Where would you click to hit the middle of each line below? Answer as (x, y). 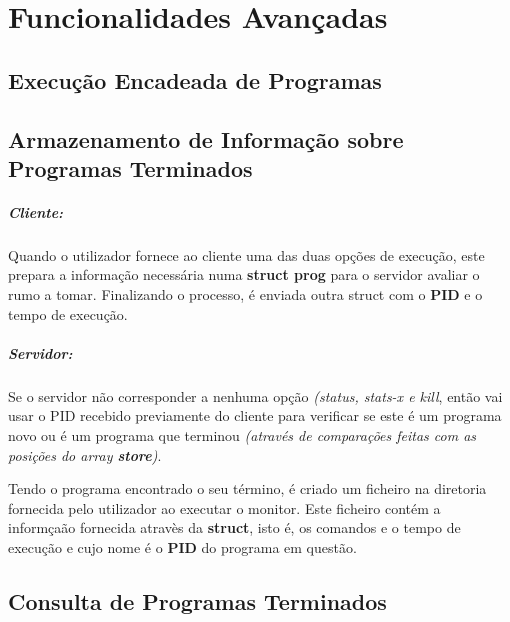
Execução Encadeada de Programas (195, 79)
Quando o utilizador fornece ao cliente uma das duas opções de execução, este (246, 254)
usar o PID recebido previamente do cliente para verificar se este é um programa (255, 415)
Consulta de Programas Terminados (197, 600)
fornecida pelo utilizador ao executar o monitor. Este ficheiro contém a (224, 507)
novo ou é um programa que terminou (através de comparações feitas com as (242, 435)
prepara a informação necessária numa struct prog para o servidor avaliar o (244, 274)
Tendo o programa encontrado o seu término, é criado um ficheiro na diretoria (247, 488)
